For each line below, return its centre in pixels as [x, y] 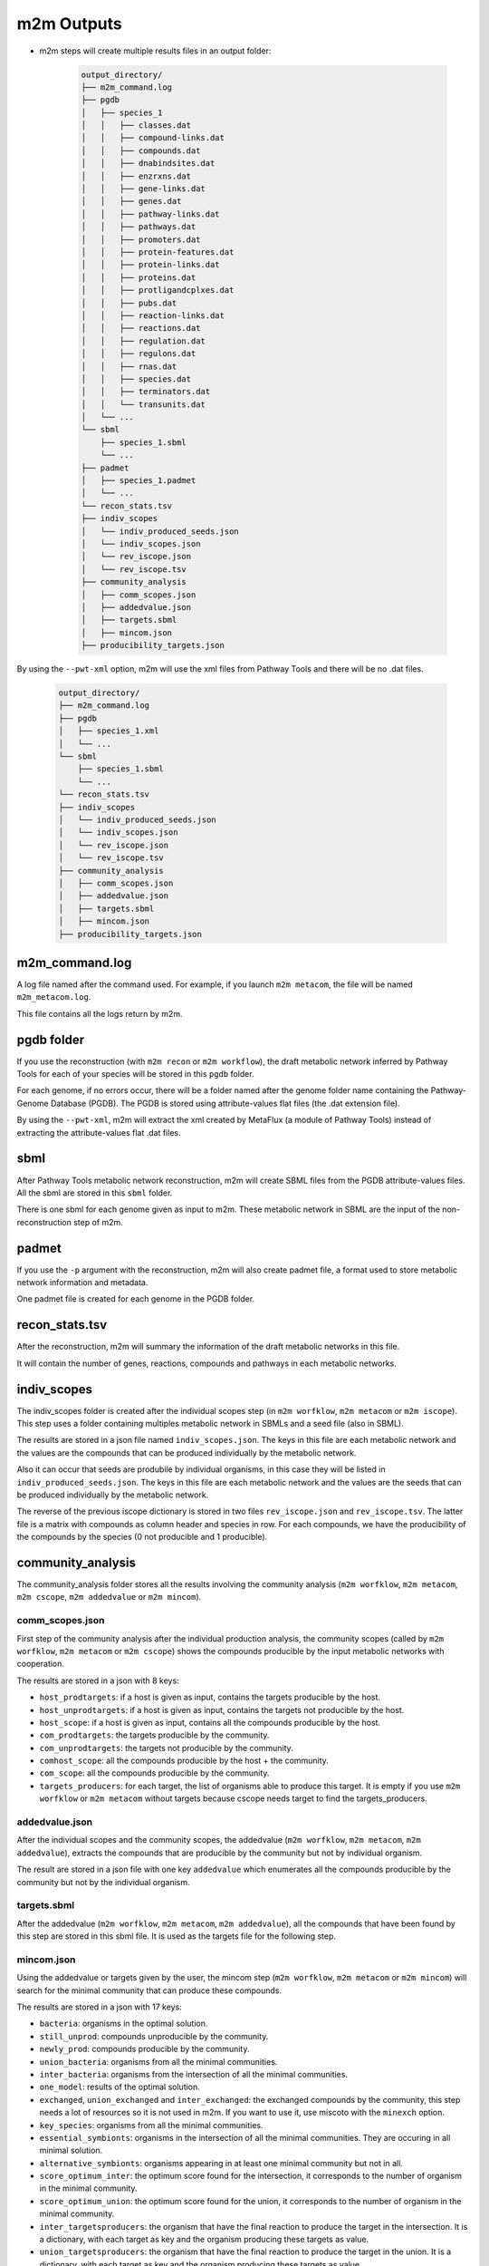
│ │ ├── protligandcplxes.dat [158, 291]
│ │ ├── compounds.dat [141, 150]
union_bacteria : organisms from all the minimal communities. [158, 2061]
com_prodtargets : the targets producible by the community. [154, 1735]
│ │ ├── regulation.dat [143, 341]
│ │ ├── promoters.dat [141, 239]
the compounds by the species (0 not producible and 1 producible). [142, 1537]
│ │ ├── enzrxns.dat [136, 176]
